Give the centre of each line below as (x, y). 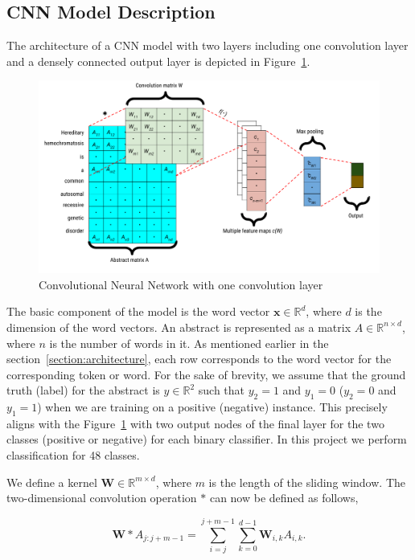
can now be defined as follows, (284, 498)
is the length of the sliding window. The (307, 482)
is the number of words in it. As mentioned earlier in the (189, 343)
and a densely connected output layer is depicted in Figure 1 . (158, 61)
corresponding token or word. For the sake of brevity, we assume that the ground (206, 374)
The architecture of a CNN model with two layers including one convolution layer (207, 45)
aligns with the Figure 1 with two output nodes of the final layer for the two (195, 423)
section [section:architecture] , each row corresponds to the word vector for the (199, 359)
